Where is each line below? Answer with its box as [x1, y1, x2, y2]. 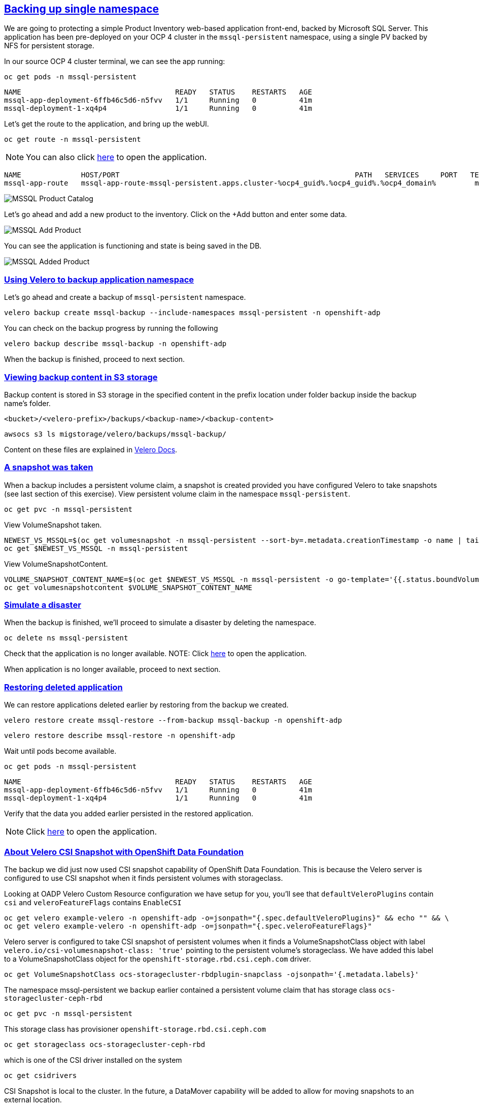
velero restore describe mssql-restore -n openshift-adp [4, 731, 235, 740]
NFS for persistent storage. [4, 41, 94, 50]
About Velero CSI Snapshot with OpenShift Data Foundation [4, 846, 244, 857]
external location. [4, 1095, 62, 1104]
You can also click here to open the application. [26, 152, 207, 163]
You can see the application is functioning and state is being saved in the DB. [4, 241, 262, 251]
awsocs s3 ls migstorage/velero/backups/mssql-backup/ [4, 429, 227, 438]
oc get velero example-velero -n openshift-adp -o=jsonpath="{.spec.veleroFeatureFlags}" [4, 921, 372, 930]
